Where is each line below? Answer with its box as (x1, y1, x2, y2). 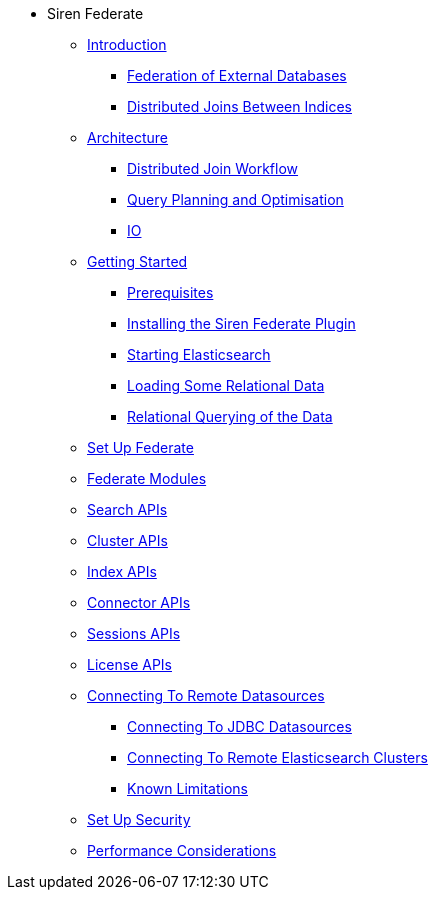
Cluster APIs (87, 532, 168, 549)
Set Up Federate (87, 439, 194, 456)
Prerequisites (127, 284, 214, 301)
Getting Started (87, 253, 188, 270)
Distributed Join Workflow (127, 160, 299, 177)
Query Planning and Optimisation (127, 191, 344, 208)
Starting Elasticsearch (127, 346, 271, 363)
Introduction (87, 36, 167, 53)
